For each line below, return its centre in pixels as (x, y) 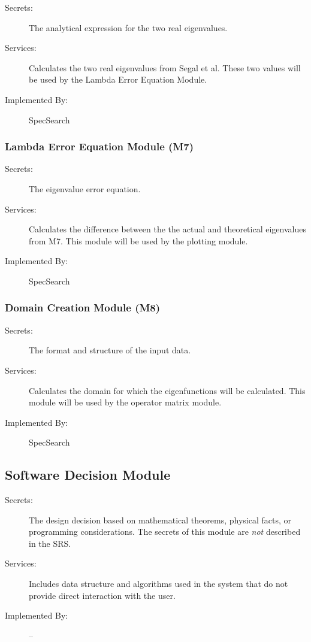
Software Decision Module (88, 475)
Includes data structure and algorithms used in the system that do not (158, 584)
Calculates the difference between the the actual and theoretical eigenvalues (167, 229)
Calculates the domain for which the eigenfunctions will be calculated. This (167, 390)
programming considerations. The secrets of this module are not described (165, 532)
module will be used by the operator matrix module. (125, 402)
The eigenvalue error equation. (85, 188)
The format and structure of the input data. (110, 350)
